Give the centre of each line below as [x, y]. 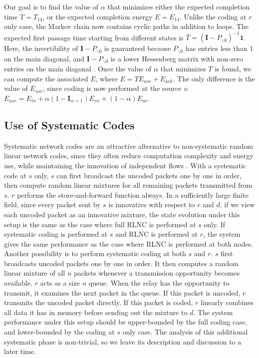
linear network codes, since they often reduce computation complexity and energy [129, 156]
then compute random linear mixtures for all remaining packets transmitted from [128, 185]
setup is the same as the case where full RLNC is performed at [100, 224]
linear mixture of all [35, 273]
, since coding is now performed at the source [112, 88]
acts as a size [60, 283]
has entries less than [216, 48]
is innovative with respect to [152, 204]
